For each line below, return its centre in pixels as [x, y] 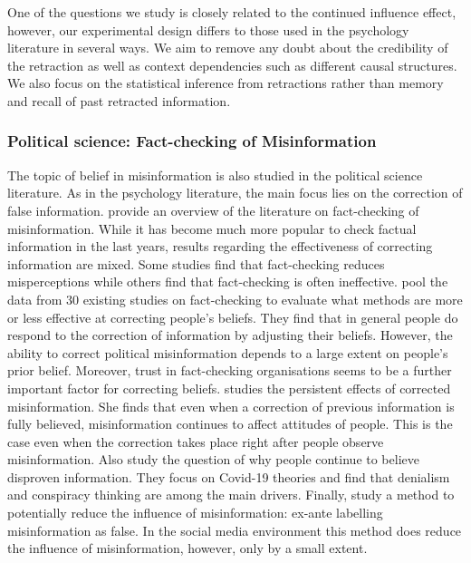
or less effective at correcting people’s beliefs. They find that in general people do [233, 317]
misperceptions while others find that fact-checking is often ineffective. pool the [228, 281]
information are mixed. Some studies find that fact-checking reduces [196, 263]
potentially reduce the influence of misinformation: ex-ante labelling [195, 513]
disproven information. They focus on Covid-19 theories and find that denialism [229, 476]
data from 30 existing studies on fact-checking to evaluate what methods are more [235, 299]
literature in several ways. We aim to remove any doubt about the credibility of [228, 48]
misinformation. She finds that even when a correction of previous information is [231, 406]
